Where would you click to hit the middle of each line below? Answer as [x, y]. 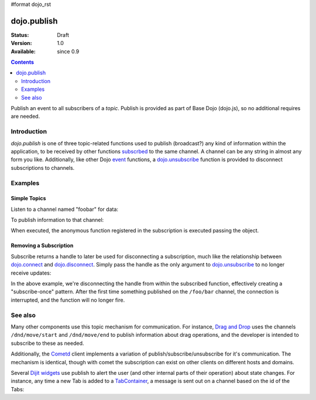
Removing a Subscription [42, 245]
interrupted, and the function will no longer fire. [68, 300]
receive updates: [31, 273]
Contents [23, 62]
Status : [20, 35]
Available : [23, 51]
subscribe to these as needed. [47, 343]
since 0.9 [68, 51]
